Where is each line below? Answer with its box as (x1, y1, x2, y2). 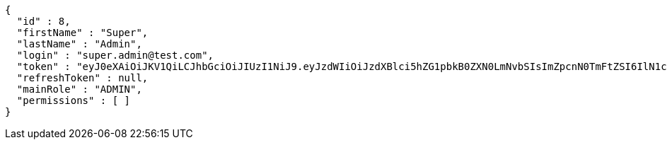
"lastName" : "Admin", (16, 38, 142, 50)
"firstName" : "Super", (16, 27, 149, 38)
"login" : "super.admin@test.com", (16, 50, 214, 61)
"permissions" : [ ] (16, 95, 131, 106)
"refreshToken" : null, (16, 72, 149, 83)
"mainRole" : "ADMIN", (16, 83, 142, 95)
